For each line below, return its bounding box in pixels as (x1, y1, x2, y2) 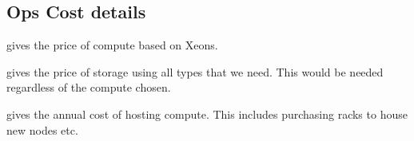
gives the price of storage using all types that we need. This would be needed (6, 63, 384, 80)
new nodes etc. (6, 121, 78, 138)
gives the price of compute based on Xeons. (6, 37, 218, 53)
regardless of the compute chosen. (6, 79, 171, 96)
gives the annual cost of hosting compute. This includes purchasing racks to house (6, 105, 408, 122)
